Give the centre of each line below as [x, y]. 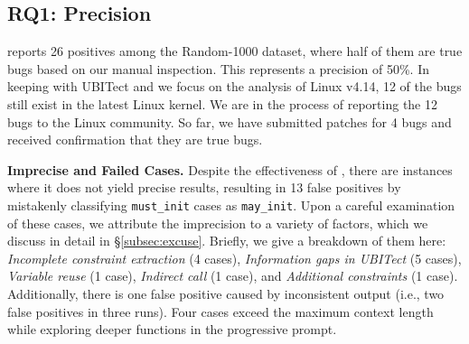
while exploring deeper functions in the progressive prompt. [172, 329]
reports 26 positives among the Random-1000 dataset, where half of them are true [235, 51]
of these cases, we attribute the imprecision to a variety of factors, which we [218, 223]
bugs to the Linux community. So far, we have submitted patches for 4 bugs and [230, 121]
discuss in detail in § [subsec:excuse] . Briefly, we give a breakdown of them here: [227, 241]
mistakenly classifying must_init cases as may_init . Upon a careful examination [231, 205]
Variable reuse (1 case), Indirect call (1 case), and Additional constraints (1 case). [233, 276]
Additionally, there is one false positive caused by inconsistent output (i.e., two [226, 293]
